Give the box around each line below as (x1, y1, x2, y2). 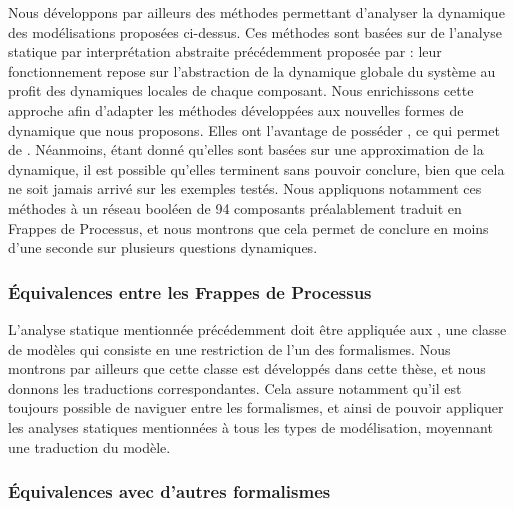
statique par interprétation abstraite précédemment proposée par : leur (8, 41, 442, 62)
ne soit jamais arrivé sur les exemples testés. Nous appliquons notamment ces (8, 178, 482, 199)
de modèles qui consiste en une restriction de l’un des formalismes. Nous (8, 338, 451, 359)
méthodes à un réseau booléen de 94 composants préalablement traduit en (8, 197, 462, 218)
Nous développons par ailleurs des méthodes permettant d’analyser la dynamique (8, 2, 505, 22)
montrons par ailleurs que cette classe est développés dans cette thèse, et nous (8, 358, 486, 379)
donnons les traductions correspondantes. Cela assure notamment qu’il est (8, 377, 462, 398)
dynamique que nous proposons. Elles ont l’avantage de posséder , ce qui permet (8, 119, 500, 140)
